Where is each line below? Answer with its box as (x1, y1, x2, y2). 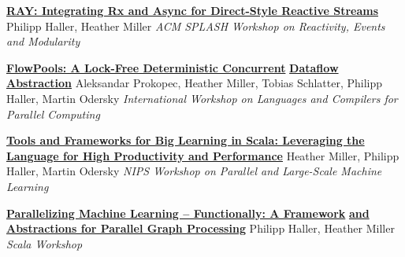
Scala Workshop (6, 235, 83, 251)
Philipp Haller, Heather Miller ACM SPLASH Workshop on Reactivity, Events (6, 17, 385, 34)
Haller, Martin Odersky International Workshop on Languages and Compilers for (6, 90, 398, 106)
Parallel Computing (6, 105, 100, 122)
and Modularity (6, 33, 80, 50)
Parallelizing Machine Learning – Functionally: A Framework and (6, 204, 370, 221)
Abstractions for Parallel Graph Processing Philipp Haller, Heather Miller (6, 220, 395, 237)
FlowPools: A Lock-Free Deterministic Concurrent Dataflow (6, 59, 339, 75)
